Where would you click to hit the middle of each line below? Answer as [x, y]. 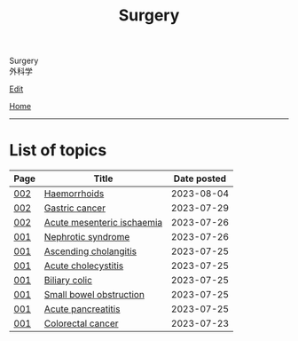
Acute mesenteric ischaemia [103, 223]
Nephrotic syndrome [87, 237]
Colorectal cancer [81, 323]
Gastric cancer [75, 208]
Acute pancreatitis [82, 309]
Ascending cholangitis [90, 251]
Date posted [200, 178]
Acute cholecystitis [84, 266]
